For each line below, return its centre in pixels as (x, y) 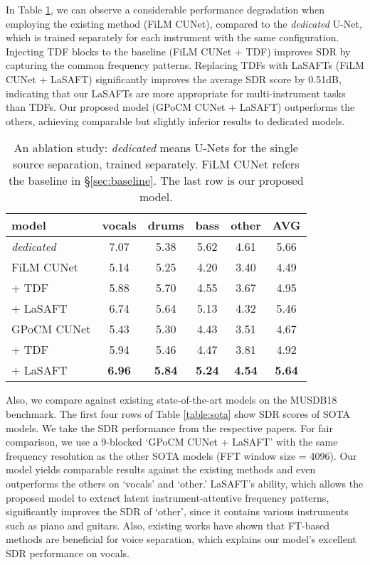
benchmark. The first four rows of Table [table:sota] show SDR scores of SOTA (178, 413)
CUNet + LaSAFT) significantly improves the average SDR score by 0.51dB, (174, 79)
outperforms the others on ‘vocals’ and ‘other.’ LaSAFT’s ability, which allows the (185, 483)
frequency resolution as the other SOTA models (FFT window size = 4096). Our (181, 455)
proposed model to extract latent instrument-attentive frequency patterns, (168, 497)
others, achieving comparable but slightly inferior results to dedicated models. (175, 120)
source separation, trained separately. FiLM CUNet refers (156, 164)
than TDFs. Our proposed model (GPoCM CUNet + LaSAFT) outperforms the (180, 107)
